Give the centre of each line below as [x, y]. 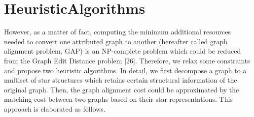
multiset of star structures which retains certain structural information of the [121, 80]
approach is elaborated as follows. [55, 108]
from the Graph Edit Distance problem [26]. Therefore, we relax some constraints [127, 60]
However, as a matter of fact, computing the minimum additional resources [118, 32]
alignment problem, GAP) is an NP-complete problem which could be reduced [123, 51]
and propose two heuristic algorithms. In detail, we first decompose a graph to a [125, 70]
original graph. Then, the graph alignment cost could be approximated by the [122, 89]
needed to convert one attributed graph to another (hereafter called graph [116, 41]
